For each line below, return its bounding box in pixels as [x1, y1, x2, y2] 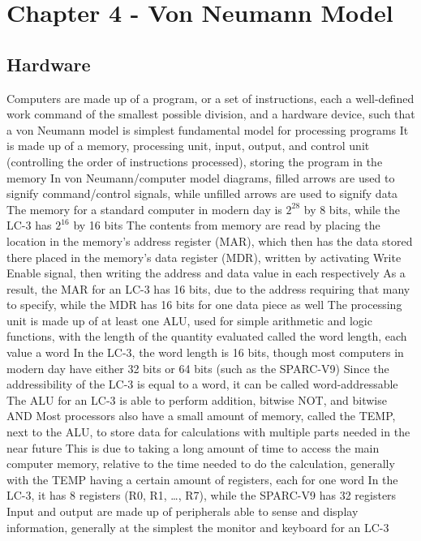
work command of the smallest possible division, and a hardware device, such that [6, 105, 415, 122]
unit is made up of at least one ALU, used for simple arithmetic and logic [6, 311, 372, 328]
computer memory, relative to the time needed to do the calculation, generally [6, 455, 395, 472]
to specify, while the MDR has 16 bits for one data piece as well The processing [6, 296, 402, 313]
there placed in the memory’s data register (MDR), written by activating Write [6, 248, 402, 265]
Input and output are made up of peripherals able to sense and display [6, 503, 359, 520]
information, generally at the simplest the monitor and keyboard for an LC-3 [6, 518, 389, 535]
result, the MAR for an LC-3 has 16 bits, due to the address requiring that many [6, 280, 410, 297]
